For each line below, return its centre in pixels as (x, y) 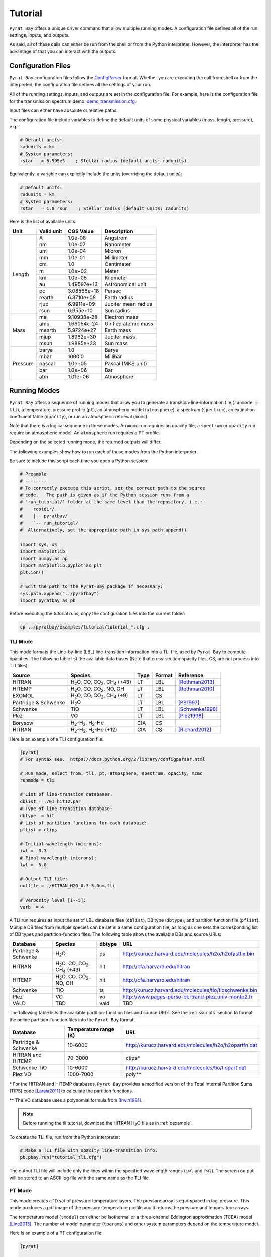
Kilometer (116, 278)
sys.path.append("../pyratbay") (60, 594)
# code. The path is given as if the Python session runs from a (105, 495)
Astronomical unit (125, 284)
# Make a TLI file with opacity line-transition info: (89, 1150)
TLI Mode (21, 642)
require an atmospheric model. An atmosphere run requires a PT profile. (85, 433)
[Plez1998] (191, 716)
